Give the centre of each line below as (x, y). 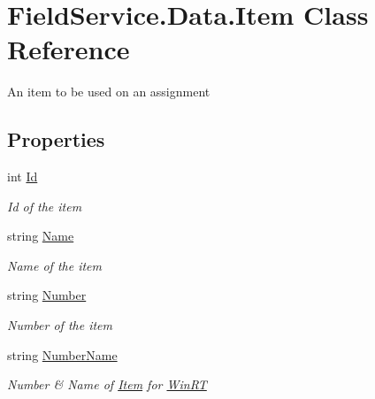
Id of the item (45, 206)
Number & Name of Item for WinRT (107, 384)
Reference (69, 49)
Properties (56, 139)
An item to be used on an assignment (109, 92)
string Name (41, 236)
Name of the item (55, 265)
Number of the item (60, 325)
